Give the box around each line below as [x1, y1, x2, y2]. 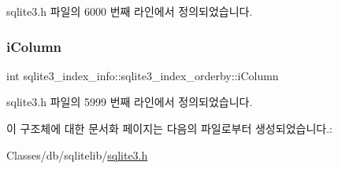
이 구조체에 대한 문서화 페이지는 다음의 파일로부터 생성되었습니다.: [6, 120, 332, 136]
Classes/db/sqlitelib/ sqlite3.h [6, 146, 148, 163]
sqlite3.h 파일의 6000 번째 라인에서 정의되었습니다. [6, 3, 253, 19]
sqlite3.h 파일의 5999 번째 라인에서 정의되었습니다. [6, 94, 253, 110]
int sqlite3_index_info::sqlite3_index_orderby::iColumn [6, 67, 279, 83]
